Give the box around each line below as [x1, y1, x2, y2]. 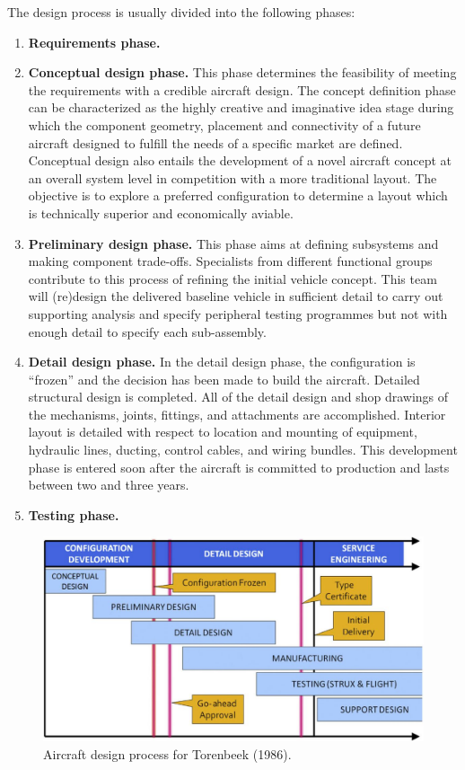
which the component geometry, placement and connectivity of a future [28, 115, 421, 134]
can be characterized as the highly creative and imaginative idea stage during [28, 98, 454, 117]
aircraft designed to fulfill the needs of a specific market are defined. [28, 133, 403, 152]
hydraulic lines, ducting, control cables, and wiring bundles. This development [28, 440, 458, 459]
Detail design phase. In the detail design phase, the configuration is [28, 352, 416, 371]
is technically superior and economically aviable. [28, 203, 294, 222]
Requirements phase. [28, 32, 161, 51]
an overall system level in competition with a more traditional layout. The [28, 168, 437, 187]
